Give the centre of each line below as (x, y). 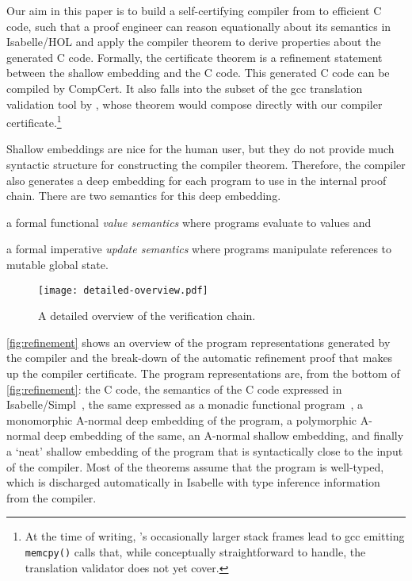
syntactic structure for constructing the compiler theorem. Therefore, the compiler (206, 164)
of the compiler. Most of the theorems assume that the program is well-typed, (195, 466)
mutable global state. (57, 264)
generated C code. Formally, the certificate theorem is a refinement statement (195, 57)
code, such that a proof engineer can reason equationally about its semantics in (199, 26)
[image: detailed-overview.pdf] (123, 290)
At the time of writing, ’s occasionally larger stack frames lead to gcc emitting (215, 536)
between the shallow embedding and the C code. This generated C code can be (198, 73)
